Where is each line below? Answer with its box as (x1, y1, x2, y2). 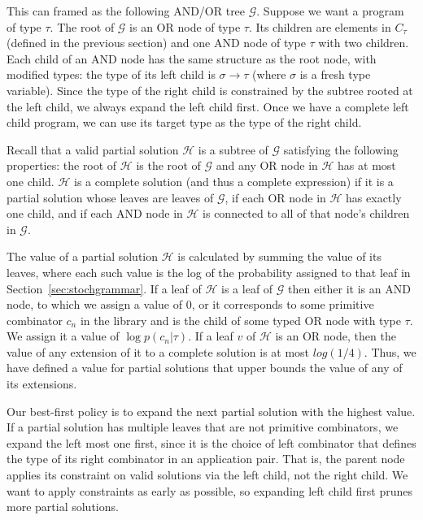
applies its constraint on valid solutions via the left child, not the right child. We (7, 466, 408, 483)
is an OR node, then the (275, 327, 396, 344)
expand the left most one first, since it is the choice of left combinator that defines (7, 434, 416, 451)
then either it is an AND (288, 279, 411, 297)
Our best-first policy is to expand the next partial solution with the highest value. (7, 402, 416, 419)
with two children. (318, 34, 409, 51)
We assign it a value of (7, 327, 120, 344)
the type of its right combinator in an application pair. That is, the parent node (7, 450, 405, 467)
